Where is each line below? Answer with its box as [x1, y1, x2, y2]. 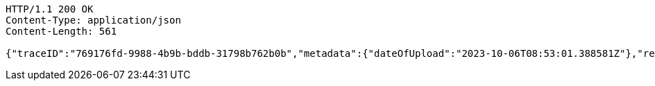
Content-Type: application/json [6, 15, 181, 26]
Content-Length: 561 [6, 26, 117, 37]
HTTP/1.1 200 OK [6, 3, 94, 15]
